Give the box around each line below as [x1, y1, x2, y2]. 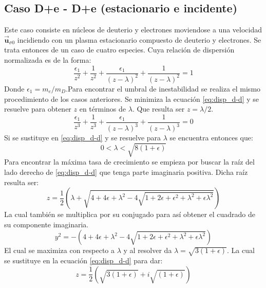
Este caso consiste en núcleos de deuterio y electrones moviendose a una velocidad [4, 24, 262, 35]
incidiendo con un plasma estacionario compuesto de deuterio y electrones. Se [17, 34, 261, 45]
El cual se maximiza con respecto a [4, 245, 115, 256]
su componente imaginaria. [4, 219, 89, 229]
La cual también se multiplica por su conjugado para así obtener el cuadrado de [4, 209, 256, 220]
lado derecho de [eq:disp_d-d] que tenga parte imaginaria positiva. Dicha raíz [4, 166, 248, 177]
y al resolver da [123, 245, 172, 256]
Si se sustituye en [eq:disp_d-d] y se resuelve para [4, 132, 161, 143]
